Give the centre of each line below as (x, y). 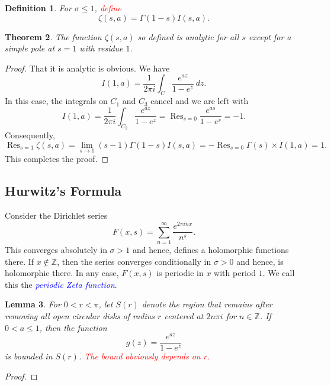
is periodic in (180, 273)
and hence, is (260, 261)
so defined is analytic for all (188, 36)
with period (235, 273)
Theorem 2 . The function (53, 36)
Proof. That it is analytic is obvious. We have (87, 68)
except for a (270, 36)
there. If (20, 261)
